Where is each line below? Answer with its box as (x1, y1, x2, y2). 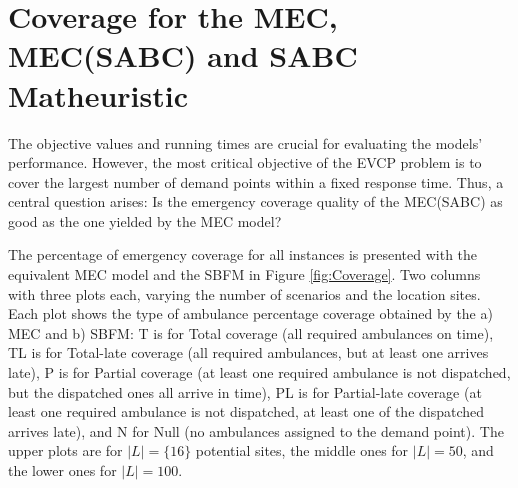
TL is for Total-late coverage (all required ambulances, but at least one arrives (8, 342, 489, 363)
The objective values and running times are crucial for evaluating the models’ (8, 132, 483, 153)
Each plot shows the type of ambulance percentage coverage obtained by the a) (8, 303, 493, 324)
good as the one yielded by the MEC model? (8, 210, 282, 231)
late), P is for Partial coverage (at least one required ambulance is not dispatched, (8, 362, 511, 383)
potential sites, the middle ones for (195, 440, 409, 461)
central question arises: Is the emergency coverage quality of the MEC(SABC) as (8, 191, 503, 212)
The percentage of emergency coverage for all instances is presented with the (8, 244, 478, 265)
